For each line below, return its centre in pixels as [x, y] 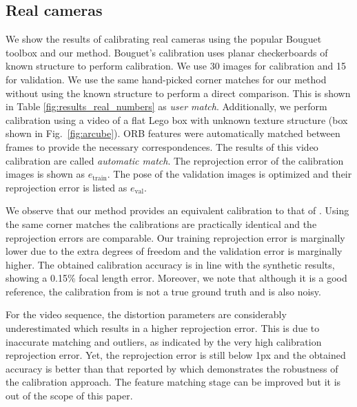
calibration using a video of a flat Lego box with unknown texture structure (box [177, 119]
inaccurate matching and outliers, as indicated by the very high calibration [164, 341]
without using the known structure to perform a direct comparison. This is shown [178, 93]
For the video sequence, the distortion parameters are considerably [146, 314]
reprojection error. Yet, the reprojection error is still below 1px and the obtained [176, 355]
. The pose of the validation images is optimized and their [229, 174]
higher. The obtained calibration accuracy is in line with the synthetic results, [170, 264]
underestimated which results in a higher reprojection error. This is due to [163, 328]
